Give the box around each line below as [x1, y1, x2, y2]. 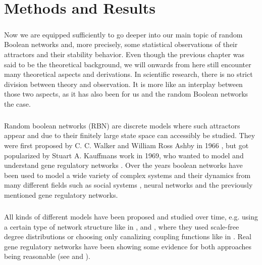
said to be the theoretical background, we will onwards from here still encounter [4, 59, 251, 69]
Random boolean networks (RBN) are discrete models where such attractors [4, 120, 240, 130]
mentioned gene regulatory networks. [4, 190, 118, 200]
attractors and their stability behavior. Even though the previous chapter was [4, 49, 244, 59]
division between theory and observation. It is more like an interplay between [4, 78, 243, 89]
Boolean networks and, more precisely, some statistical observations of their [4, 39, 238, 50]
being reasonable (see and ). [4, 251, 90, 261]
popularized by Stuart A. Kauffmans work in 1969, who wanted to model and [4, 150, 244, 160]
